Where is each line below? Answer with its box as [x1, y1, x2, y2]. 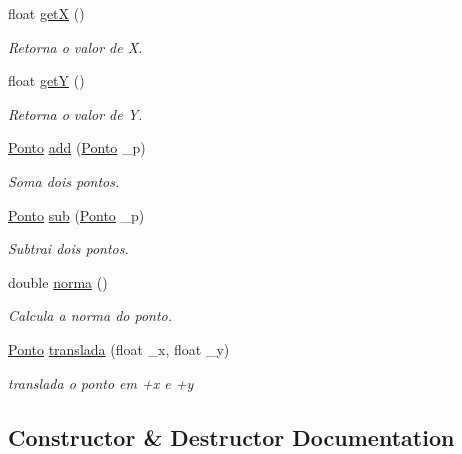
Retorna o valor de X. [8, 36, 143, 57]
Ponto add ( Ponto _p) [8, 137, 146, 158]
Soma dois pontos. [8, 170, 120, 191]
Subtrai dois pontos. [8, 238, 129, 259]
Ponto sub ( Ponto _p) [8, 204, 145, 225]
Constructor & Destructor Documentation [8, 421, 455, 452]
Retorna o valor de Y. [8, 103, 143, 124]
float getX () [8, 3, 85, 23]
